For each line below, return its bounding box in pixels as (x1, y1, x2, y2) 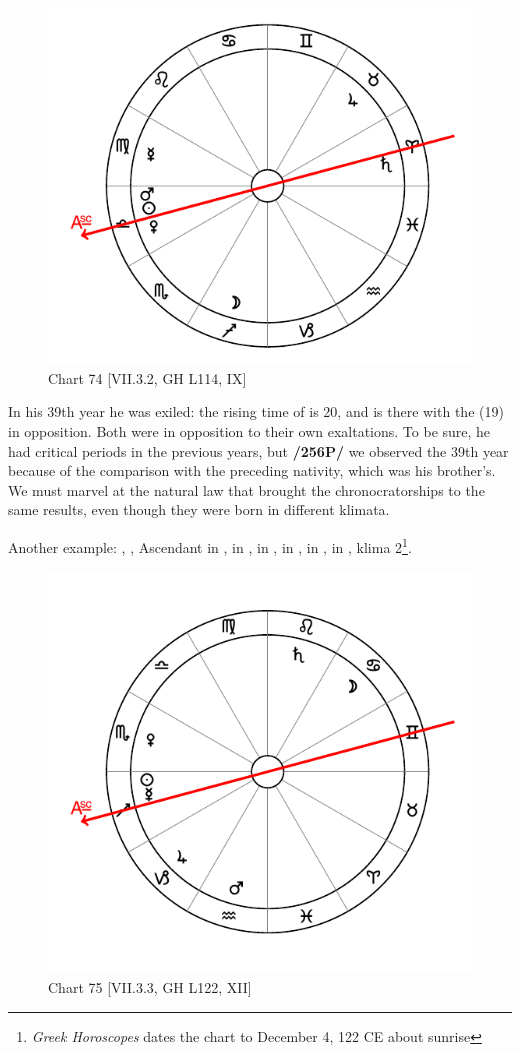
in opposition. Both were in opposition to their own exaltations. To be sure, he (8, 420, 491, 441)
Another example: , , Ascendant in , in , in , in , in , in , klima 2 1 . (8, 533, 412, 557)
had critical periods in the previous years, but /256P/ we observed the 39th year (8, 440, 509, 461)
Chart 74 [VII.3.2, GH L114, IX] (48, 367, 247, 388)
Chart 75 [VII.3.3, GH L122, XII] (48, 976, 252, 997)
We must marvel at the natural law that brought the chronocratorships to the (8, 479, 485, 500)
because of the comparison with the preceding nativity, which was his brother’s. (8, 460, 496, 481)
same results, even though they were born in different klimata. (8, 499, 390, 520)
